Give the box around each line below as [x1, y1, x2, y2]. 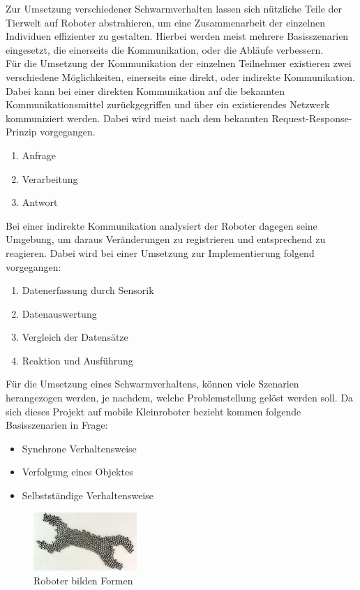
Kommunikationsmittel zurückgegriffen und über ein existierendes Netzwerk [6, 97, 330, 112]
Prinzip [6, 124, 37, 139]
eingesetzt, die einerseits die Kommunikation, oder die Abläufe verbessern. [6, 42, 324, 57]
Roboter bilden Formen [33, 573, 133, 587]
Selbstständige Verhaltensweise [22, 488, 153, 503]
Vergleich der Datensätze [22, 330, 128, 344]
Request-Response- [271, 110, 352, 125]
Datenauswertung [22, 306, 97, 320]
